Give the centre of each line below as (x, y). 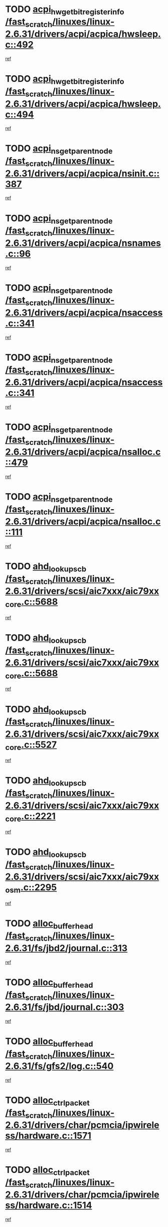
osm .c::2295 (31, 888)
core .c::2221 (31, 817)
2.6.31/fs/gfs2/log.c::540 (59, 1066)
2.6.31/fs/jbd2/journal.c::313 (66, 948)
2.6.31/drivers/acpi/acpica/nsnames (83, 243)
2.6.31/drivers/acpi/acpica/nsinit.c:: (82, 173)
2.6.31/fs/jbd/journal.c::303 (65, 1007)
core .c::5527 (31, 745)
